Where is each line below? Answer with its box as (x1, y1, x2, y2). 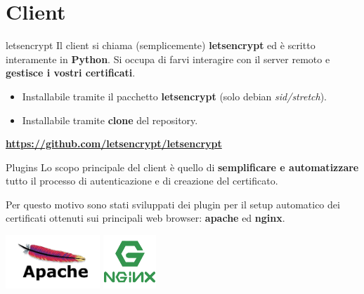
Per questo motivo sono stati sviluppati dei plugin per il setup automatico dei (6, 196, 340, 211)
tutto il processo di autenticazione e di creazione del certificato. (6, 173, 278, 188)
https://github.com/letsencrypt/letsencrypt (6, 136, 222, 151)
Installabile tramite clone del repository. (22, 112, 198, 127)
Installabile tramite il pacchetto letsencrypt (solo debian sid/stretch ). (22, 88, 327, 103)
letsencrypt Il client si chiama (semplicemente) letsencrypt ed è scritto (6, 38, 316, 53)
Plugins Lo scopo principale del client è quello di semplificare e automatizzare (6, 159, 359, 174)
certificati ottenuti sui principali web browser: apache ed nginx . (6, 211, 285, 225)
